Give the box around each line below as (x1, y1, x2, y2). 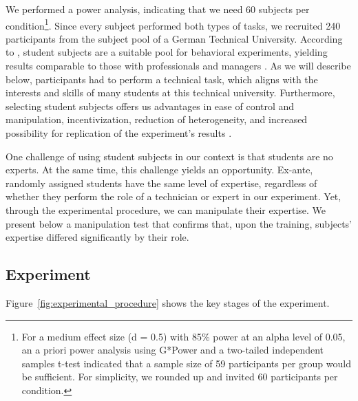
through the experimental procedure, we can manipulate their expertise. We (6, 202, 326, 217)
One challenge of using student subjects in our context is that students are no (6, 149, 333, 163)
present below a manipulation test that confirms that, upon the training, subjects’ (6, 216, 352, 230)
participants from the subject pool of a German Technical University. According (6, 31, 343, 45)
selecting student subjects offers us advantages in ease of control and (6, 98, 295, 113)
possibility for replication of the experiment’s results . (6, 126, 232, 140)
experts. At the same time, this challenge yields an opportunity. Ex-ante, (6, 162, 313, 177)
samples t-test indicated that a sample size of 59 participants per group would (21, 356, 351, 370)
